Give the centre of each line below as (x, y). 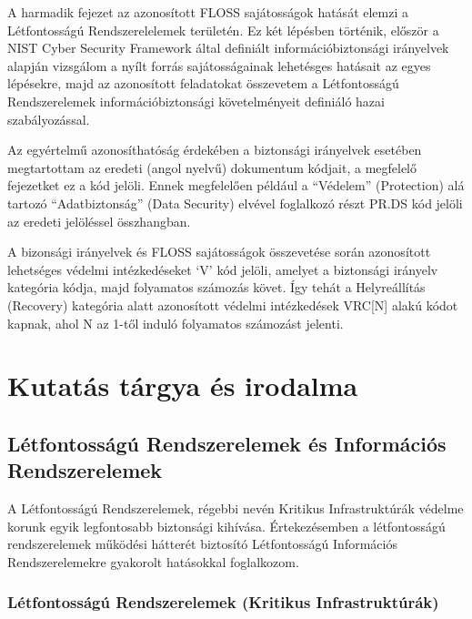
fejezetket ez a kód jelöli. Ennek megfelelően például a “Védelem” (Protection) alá (236, 185)
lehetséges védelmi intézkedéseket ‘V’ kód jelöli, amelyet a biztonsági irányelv (223, 269)
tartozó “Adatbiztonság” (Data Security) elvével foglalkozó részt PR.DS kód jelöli (235, 203)
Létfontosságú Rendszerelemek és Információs (227, 443)
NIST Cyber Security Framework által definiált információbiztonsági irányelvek (228, 48)
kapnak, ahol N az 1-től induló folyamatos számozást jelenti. (176, 323)
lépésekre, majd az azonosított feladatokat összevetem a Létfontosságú (203, 83)
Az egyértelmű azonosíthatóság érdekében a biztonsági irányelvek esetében (215, 150)
